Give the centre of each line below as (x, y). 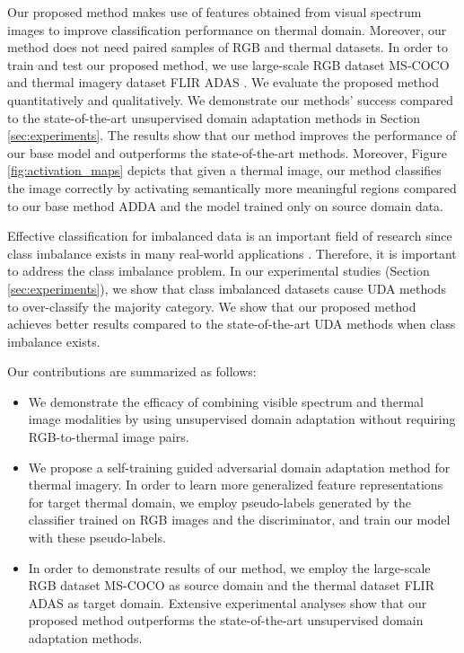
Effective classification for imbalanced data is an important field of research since (230, 236)
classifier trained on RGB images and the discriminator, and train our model (239, 520)
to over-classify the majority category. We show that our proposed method (212, 306)
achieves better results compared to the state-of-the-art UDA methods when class (232, 324)
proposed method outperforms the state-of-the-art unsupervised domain (226, 620)
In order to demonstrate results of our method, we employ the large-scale (229, 567)
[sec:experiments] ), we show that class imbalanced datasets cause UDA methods (227, 288)
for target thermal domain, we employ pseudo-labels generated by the (219, 502)
